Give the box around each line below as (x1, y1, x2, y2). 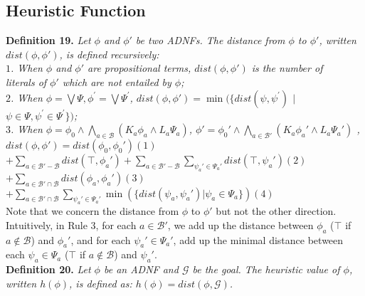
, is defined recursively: (59, 46, 159, 61)
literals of (6, 74, 47, 89)
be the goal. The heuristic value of (192, 262, 340, 277)
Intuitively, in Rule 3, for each (6, 217, 137, 232)
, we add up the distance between (167, 217, 314, 232)
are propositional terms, (88, 60, 191, 75)
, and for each (70, 232, 131, 247)
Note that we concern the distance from (6, 203, 179, 218)
